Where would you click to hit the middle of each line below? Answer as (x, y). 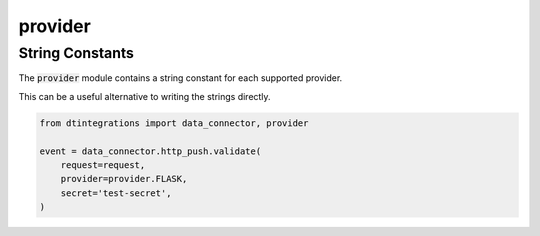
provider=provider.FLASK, (124, 179)
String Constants (76, 53)
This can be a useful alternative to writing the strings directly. (144, 96)
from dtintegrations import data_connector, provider (174, 123)
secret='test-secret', (116, 193)
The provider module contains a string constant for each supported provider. (180, 78)
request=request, (103, 164)
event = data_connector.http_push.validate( (150, 151)
